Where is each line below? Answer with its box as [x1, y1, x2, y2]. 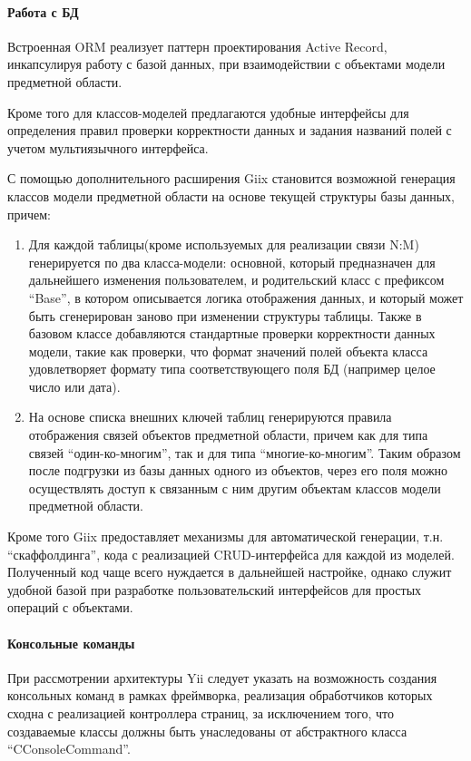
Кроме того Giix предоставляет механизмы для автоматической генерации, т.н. [7, 527, 444, 546]
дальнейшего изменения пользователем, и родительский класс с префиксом [28, 270, 445, 289]
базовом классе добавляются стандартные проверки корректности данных [28, 324, 436, 343]
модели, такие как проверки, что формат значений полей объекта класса [28, 341, 428, 360]
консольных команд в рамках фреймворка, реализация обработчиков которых [7, 686, 433, 705]
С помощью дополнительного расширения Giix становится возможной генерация [7, 169, 456, 188]
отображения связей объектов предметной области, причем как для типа [28, 425, 428, 444]
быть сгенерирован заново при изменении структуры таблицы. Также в [28, 306, 422, 325]
